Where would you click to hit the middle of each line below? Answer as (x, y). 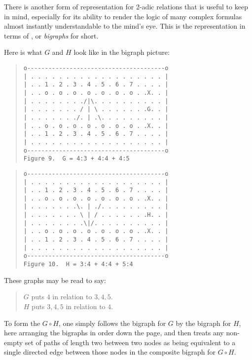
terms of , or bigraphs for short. (51, 35)
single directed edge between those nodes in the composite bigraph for (110, 352)
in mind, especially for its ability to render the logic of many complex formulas (123, 16)
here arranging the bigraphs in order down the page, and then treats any (114, 333)
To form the (22, 323)
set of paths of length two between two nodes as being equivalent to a (130, 342)
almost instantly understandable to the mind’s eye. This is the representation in (125, 26)
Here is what (23, 52)
